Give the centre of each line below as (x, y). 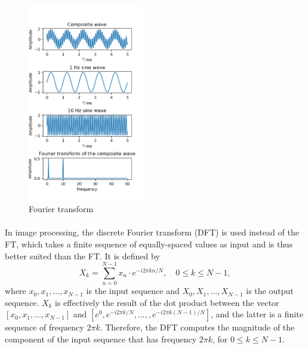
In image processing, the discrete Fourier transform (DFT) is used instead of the (152, 232)
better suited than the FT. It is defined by (82, 255)
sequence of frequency (44, 327)
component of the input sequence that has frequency (101, 339)
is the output (270, 291)
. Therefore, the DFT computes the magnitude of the (197, 327)
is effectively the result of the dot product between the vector (167, 302)
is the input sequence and (133, 291)
